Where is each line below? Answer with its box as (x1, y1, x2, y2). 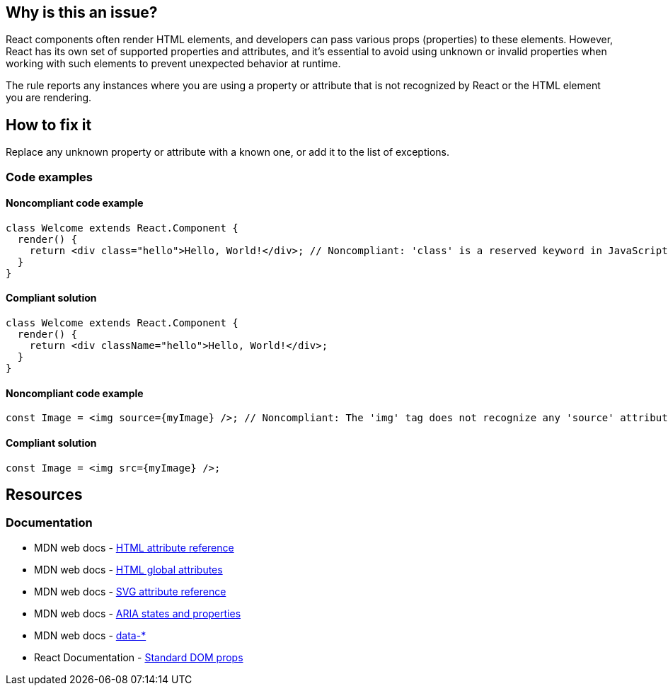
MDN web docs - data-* (34, 629, 146, 641)
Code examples (6, 169, 93, 184)
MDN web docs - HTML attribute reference (34, 541, 234, 554)
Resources (6, 485, 83, 503)
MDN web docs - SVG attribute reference (34, 585, 226, 598)
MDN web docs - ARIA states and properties (34, 607, 241, 619)
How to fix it (6, 115, 92, 134)
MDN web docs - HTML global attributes (34, 563, 223, 576)
